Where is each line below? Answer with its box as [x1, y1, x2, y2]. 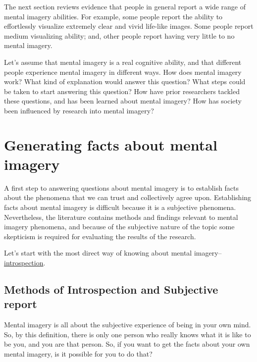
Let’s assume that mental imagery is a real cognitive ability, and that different [4, 56, 242, 67]
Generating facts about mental [4, 134, 217, 155]
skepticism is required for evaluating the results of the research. [4, 231, 196, 241]
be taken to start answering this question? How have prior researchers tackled [4, 86, 240, 96]
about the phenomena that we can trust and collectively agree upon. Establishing [4, 192, 252, 203]
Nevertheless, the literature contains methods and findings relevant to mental [4, 211, 238, 222]
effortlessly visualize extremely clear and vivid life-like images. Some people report [4, 21, 254, 31]
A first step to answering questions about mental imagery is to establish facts [4, 182, 239, 193]
